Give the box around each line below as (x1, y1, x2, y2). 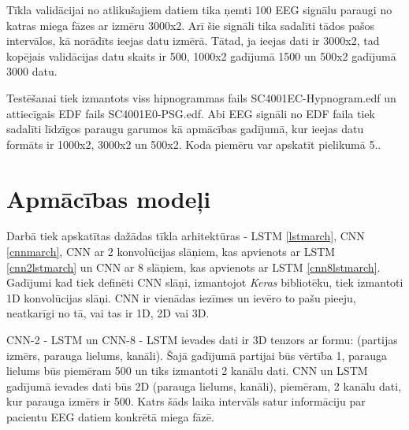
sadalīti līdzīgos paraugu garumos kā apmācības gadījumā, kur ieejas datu (6, 120, 364, 137)
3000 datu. (6, 63, 58, 80)
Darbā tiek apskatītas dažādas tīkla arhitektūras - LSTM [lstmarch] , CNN (6, 228, 365, 244)
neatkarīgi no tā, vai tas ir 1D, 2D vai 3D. (6, 305, 210, 321)
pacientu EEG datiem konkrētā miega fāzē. (6, 409, 214, 424)
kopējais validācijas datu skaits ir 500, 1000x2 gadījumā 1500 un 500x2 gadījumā (6, 47, 396, 64)
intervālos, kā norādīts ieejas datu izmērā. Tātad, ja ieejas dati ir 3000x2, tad (6, 32, 380, 49)
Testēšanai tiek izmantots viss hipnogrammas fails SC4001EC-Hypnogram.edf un (6, 89, 396, 106)
